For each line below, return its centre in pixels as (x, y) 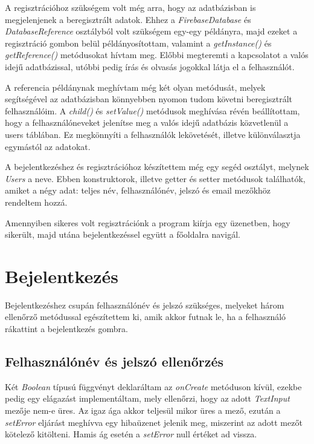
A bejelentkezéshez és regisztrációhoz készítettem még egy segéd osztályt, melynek (157, 167)
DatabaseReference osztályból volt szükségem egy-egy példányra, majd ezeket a (151, 31)
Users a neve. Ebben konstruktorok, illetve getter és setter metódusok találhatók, (155, 178)
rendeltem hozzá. (36, 202)
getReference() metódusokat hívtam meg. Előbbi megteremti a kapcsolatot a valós (157, 55)
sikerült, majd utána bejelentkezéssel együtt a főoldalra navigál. (123, 234)
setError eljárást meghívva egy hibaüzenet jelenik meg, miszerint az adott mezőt (154, 422)
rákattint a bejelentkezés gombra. (66, 328)
